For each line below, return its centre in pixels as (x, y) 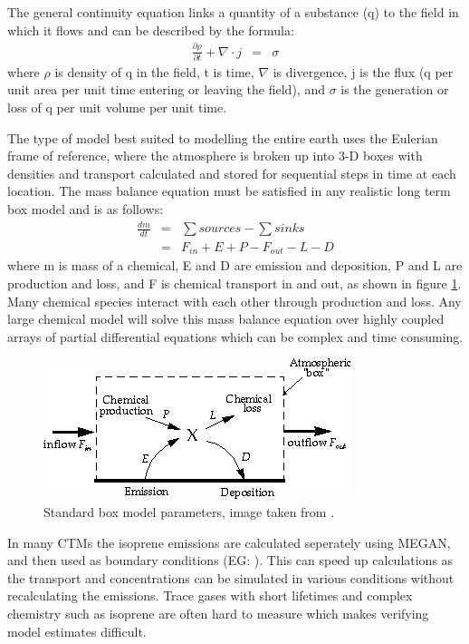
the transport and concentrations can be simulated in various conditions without (231, 577)
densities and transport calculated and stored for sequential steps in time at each (232, 173)
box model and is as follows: (86, 209)
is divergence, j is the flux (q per (363, 71)
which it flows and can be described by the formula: (151, 29)
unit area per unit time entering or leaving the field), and (166, 89)
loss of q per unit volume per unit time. (117, 107)
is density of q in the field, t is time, (154, 71)
